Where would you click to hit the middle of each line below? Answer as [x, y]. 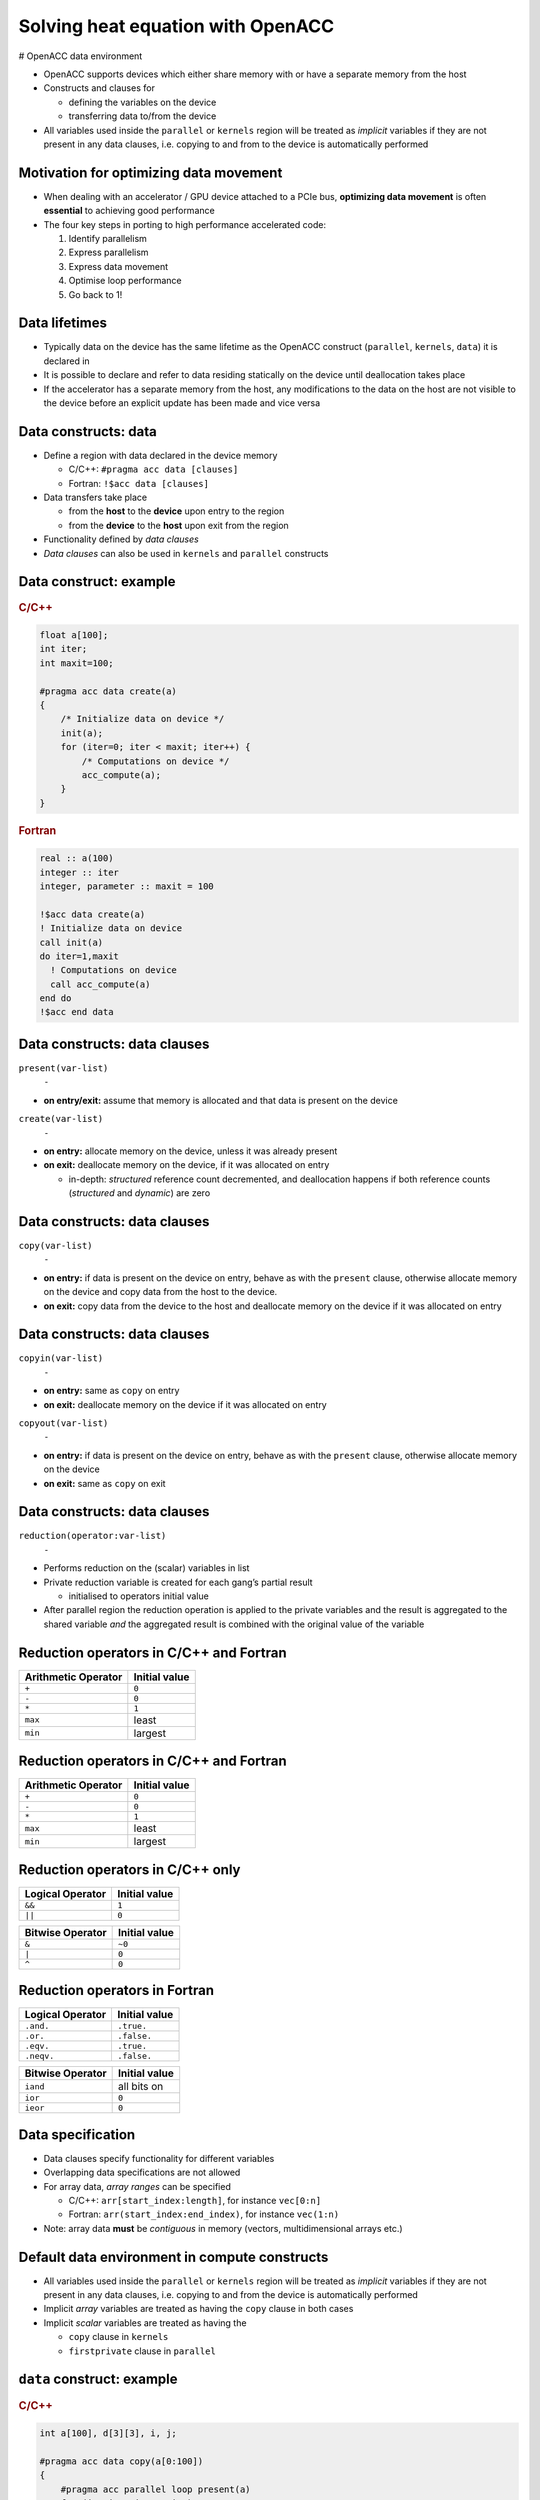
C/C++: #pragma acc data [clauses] [153, 469]
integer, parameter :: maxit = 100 [126, 886]
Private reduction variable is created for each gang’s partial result [178, 1582]
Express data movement [118, 266]
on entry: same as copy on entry [111, 1391]
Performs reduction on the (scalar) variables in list [146, 1568]
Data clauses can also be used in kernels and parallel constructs [186, 553]
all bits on [141, 2087]
